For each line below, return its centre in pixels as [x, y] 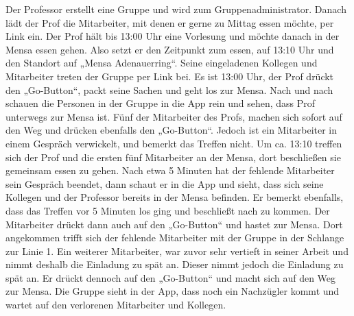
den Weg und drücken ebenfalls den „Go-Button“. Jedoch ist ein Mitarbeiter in [172, 130]
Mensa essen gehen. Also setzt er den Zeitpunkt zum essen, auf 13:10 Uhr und [170, 49]
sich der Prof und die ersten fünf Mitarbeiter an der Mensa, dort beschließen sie [173, 157]
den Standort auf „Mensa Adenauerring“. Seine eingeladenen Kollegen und [162, 63]
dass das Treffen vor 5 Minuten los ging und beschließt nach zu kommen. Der [168, 210]
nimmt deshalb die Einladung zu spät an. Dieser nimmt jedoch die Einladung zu [175, 264]
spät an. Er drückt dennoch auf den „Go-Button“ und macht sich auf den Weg [171, 277]
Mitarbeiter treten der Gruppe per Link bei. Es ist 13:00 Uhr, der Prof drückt [170, 76]
